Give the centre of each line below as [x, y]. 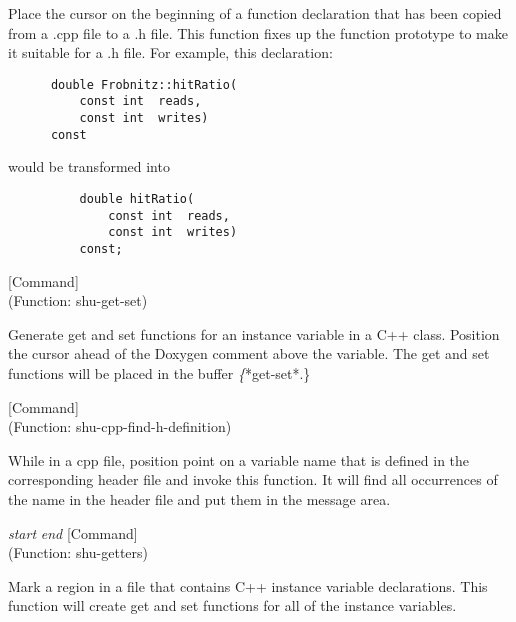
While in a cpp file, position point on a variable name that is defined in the [239, 459]
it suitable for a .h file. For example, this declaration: [170, 52]
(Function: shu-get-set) [78, 300]
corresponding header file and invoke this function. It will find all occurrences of [253, 479]
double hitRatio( [137, 199]
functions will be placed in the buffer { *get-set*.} [159, 373]
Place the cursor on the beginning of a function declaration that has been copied [255, 13]
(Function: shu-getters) [78, 552]
